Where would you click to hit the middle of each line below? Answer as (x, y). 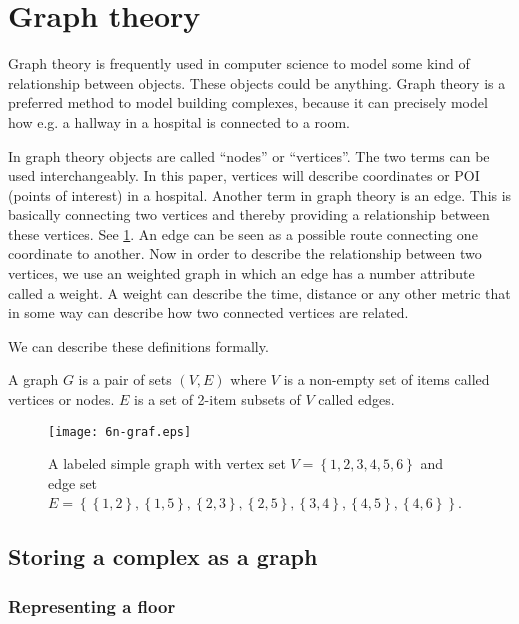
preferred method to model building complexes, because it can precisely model (248, 102)
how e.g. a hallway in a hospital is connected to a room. (179, 121)
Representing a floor (92, 605)
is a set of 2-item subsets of (217, 399)
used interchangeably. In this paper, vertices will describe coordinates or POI (244, 175)
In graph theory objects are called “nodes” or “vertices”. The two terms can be (249, 155)
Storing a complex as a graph (163, 556)
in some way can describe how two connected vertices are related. (208, 312)
